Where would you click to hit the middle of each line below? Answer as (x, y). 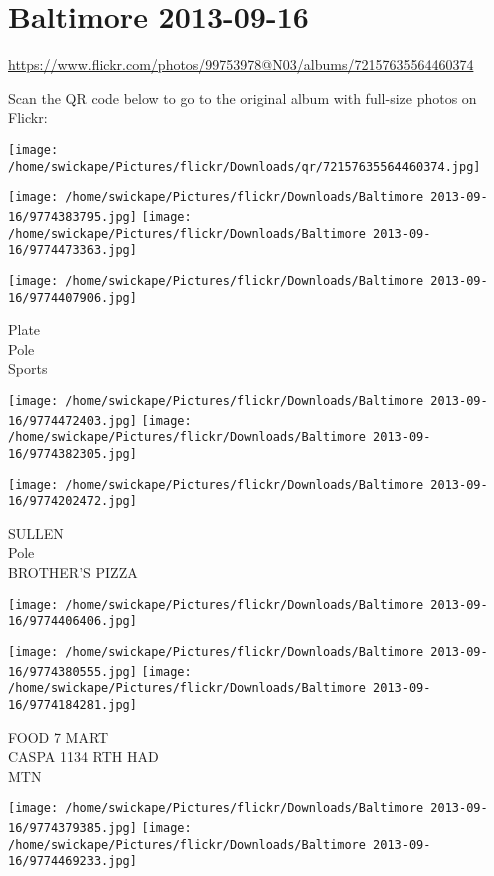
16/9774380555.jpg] (72, 671)
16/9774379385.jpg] (72, 828)
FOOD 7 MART (58, 736)
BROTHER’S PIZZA (73, 572)
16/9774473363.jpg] (72, 250)
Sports (28, 368)
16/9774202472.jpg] (72, 501)
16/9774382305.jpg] (72, 453)
